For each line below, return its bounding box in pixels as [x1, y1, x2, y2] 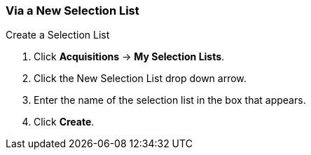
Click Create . [34, 116, 95, 128]
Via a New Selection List [6, 4, 139, 18]
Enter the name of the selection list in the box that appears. [34, 94, 306, 107]
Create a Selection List [6, 29, 110, 41]
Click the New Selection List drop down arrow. [34, 72, 247, 85]
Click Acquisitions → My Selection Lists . [34, 50, 225, 63]
